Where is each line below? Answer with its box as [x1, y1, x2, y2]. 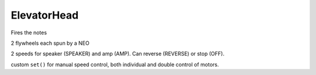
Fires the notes [11, 29, 47, 36]
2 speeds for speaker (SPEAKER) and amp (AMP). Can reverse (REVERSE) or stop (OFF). [11, 50, 225, 58]
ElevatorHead [11, 9, 79, 22]
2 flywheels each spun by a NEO [11, 40, 90, 47]
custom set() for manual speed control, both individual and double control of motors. [11, 61, 219, 68]
